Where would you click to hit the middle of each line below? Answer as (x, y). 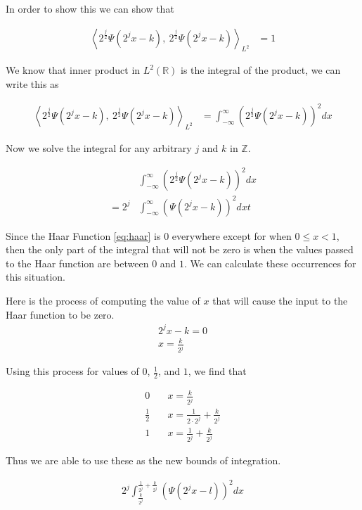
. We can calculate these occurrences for (270, 263)
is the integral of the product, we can (261, 70)
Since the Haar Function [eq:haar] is (83, 235)
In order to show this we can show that (90, 8)
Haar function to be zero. (60, 314)
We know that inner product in (73, 70)
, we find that (217, 371)
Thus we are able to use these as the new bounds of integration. (143, 460)
